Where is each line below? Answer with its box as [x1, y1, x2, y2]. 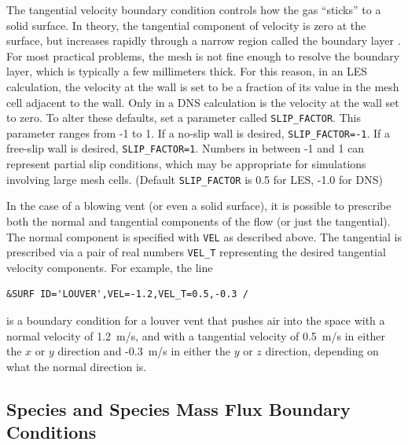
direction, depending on [265, 343, 379, 359]
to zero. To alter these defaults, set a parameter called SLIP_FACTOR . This [6, 109, 361, 126]
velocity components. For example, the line [6, 259, 213, 275]
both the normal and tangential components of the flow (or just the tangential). [6, 212, 391, 229]
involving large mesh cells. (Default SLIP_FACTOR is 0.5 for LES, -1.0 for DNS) [6, 171, 383, 187]
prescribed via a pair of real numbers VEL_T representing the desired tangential [6, 244, 386, 260]
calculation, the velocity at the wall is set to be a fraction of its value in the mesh [6, 78, 399, 94]
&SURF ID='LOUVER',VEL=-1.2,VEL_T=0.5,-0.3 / [6, 289, 248, 300]
